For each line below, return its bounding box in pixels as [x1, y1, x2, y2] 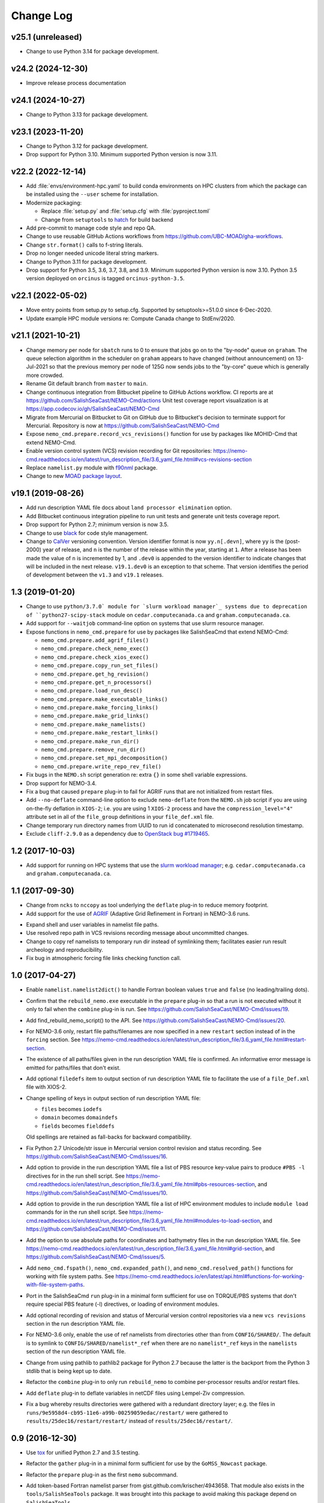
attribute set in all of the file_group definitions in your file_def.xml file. [26, 813, 214, 821]
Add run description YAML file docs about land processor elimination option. [26, 504, 232, 511]
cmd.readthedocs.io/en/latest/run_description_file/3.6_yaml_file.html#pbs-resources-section [26, 1181, 255, 1188]
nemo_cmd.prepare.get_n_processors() [41, 679, 152, 685]
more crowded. [26, 372, 64, 379]
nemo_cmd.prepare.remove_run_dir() [41, 746, 146, 753]
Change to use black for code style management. [26, 529, 148, 536]
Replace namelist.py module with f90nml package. [26, 464, 158, 471]
